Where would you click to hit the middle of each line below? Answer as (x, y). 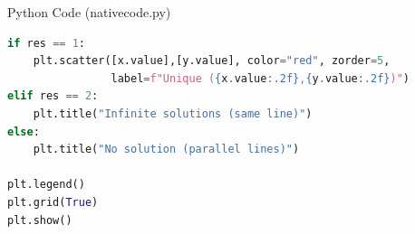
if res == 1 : (46, 43)
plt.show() (40, 220)
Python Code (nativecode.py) (89, 12)
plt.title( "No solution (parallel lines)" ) (166, 150)
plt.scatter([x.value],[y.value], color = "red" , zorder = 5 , (212, 61)
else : (24, 131)
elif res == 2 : (53, 96)
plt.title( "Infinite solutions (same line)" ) (173, 113)
